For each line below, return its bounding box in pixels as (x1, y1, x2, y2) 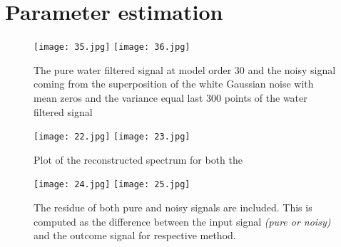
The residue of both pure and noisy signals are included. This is (34, 200, 312, 215)
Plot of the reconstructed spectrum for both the (34, 152, 243, 167)
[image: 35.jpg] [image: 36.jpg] (34, 42, 190, 53)
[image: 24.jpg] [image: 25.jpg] (34, 179, 190, 190)
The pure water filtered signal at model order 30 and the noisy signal (34, 62, 336, 77)
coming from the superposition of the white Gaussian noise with (34, 76, 314, 91)
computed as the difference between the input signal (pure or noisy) (34, 214, 331, 228)
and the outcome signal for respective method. (34, 228, 236, 243)
